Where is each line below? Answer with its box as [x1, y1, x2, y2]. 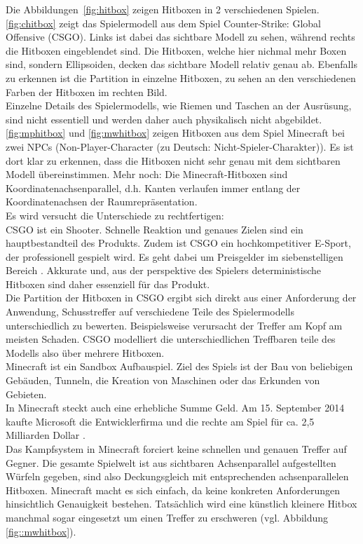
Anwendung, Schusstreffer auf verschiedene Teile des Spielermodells [6, 304, 294, 319]
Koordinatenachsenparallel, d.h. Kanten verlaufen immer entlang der [6, 180, 301, 195]
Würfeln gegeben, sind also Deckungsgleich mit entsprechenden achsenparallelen [6, 469, 349, 484]
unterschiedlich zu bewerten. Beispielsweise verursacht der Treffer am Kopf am [6, 318, 343, 332]
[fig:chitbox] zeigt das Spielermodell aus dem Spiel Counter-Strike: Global [6, 15, 321, 30]
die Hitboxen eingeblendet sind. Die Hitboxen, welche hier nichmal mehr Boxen [6, 43, 347, 57]
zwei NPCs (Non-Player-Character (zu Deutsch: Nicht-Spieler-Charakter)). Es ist [6, 139, 354, 154]
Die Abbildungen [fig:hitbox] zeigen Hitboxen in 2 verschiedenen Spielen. [6, 2, 320, 16]
